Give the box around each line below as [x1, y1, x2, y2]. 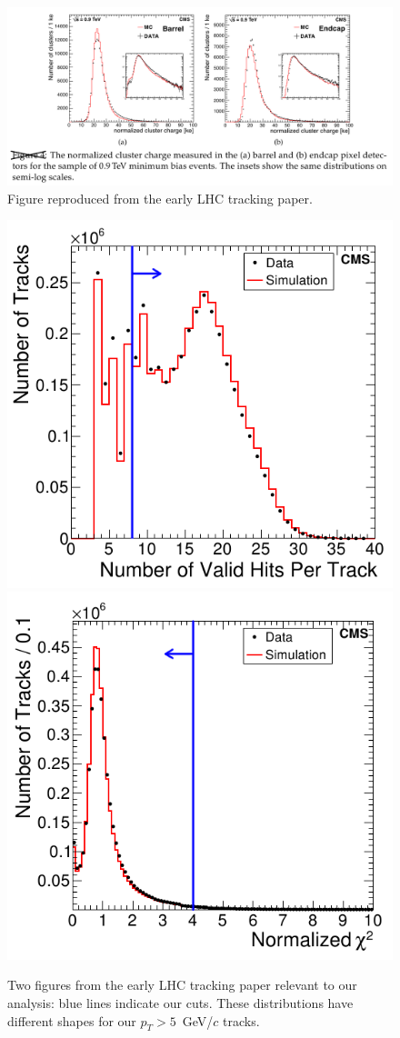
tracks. [222, 1011, 260, 1030]
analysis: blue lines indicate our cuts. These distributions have [7, 993, 354, 1013]
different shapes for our [7, 1011, 136, 1030]
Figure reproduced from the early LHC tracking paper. [7, 188, 313, 207]
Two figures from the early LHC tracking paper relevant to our [7, 975, 357, 994]
